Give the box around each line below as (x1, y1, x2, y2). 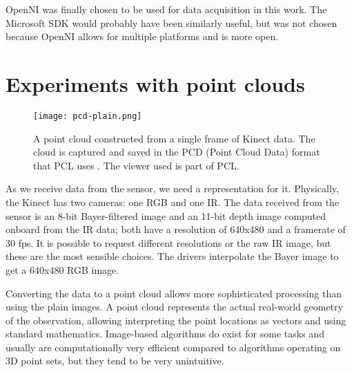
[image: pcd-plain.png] (33, 111, 142, 121)
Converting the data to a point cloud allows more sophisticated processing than (6, 286, 342, 300)
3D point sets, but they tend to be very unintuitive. (6, 353, 224, 368)
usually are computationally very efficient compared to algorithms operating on (6, 340, 341, 354)
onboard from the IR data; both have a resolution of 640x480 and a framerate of (6, 222, 346, 236)
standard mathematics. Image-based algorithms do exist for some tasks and (6, 326, 324, 341)
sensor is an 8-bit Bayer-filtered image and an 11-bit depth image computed (6, 208, 326, 223)
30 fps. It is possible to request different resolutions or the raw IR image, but (6, 235, 331, 250)
